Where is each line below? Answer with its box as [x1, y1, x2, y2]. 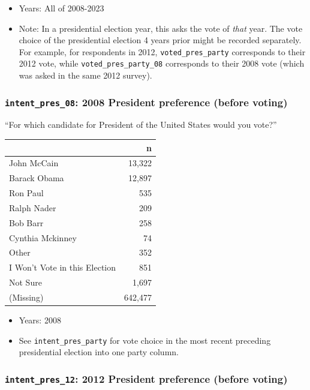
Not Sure [9, 276, 42, 289]
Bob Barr [9, 216, 44, 229]
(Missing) [9, 291, 44, 303]
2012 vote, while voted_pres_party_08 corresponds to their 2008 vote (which [19, 57, 305, 70]
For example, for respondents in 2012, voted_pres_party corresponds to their [19, 45, 306, 58]
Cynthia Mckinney [9, 231, 77, 244]
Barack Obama [9, 172, 64, 184]
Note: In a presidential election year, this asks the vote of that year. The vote [19, 22, 303, 34]
